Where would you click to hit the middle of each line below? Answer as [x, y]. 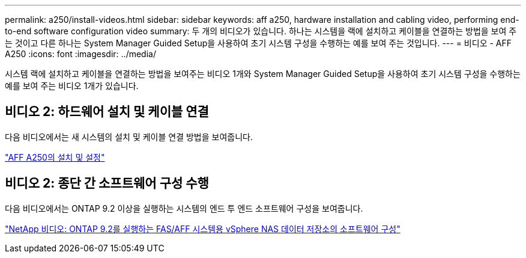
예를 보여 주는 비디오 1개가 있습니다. [72, 86]
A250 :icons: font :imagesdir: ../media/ [80, 54]
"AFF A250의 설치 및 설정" [55, 157]
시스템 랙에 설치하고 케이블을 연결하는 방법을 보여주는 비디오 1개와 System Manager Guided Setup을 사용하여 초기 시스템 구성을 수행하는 [263, 74]
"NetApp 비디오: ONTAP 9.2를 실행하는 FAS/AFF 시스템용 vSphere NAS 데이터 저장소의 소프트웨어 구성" [203, 229]
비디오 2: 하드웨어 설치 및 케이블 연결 [107, 112]
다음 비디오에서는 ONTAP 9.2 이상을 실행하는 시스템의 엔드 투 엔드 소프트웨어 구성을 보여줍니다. [184, 208]
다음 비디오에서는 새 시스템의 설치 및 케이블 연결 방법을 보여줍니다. [129, 137]
